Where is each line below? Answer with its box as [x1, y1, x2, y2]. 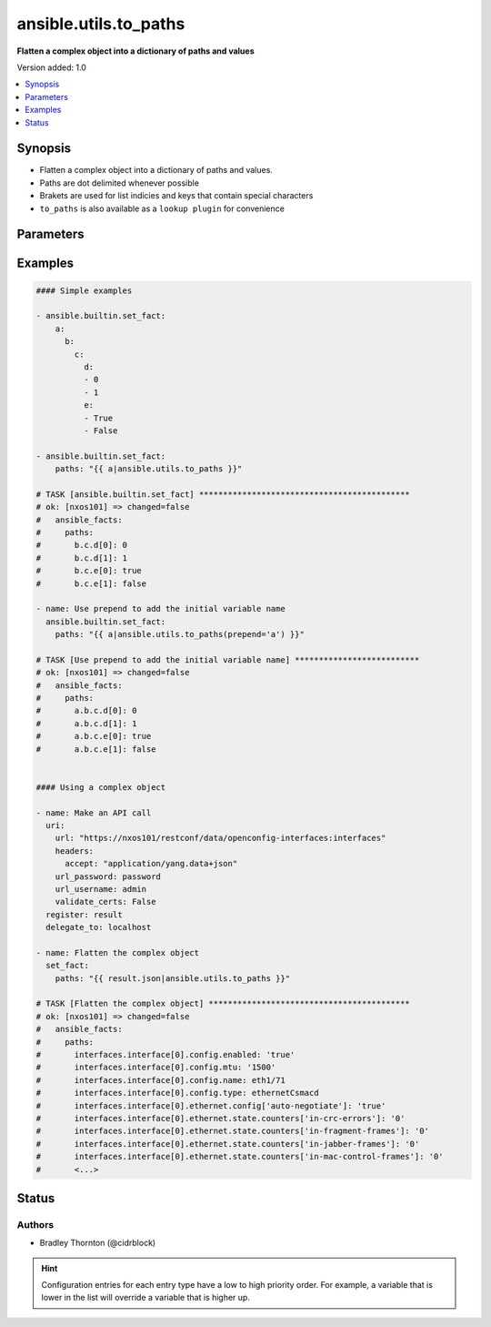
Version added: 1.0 [16, 62, 86, 73]
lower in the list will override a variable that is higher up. [41, 1292, 250, 1303]
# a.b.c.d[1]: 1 [35, 718, 137, 728]
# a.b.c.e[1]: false [35, 744, 156, 755]
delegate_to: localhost [45, 922, 152, 933]
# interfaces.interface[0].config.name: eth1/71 [35, 1075, 286, 1085]
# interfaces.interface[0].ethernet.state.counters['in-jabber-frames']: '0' [35, 1139, 420, 1149]
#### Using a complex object [35, 782, 166, 792]
